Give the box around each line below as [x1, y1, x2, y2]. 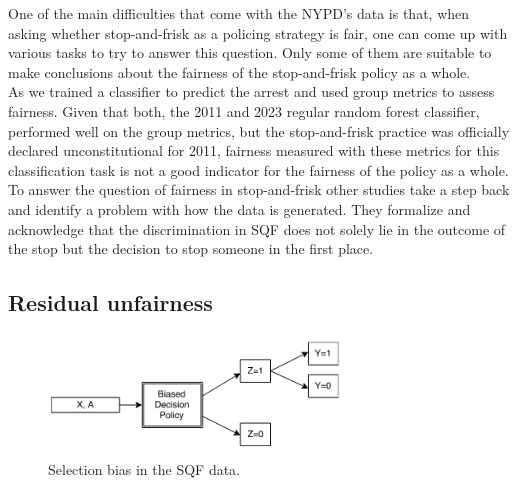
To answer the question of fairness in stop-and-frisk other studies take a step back [8, 179, 510, 200]
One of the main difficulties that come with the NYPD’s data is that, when [8, 3, 470, 23]
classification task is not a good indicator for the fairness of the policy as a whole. [8, 159, 509, 180]
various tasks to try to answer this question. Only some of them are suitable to [8, 42, 492, 63]
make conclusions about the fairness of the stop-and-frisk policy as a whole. [8, 61, 471, 82]
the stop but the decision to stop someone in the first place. [8, 238, 374, 259]
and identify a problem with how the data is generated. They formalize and [8, 198, 471, 219]
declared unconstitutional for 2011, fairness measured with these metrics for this [8, 140, 500, 161]
